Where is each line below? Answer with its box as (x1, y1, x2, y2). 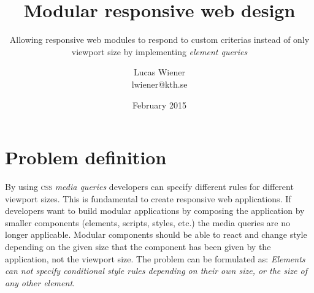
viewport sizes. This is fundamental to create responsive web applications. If (5, 192, 291, 205)
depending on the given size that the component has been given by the (5, 240, 271, 253)
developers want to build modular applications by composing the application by (5, 204, 305, 217)
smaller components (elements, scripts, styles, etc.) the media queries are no (5, 216, 291, 229)
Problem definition (5, 145, 167, 170)
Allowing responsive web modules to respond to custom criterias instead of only (9, 33, 310, 46)
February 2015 (132, 98, 186, 111)
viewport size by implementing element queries (71, 45, 248, 58)
